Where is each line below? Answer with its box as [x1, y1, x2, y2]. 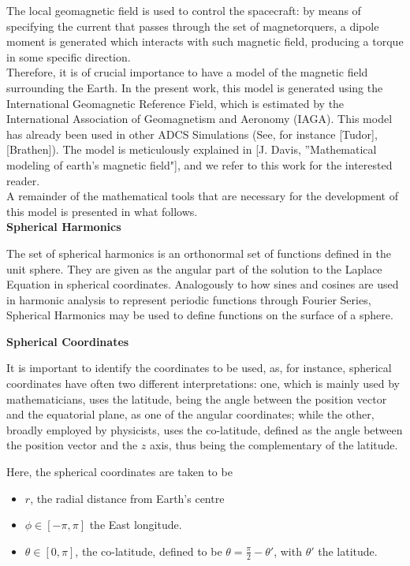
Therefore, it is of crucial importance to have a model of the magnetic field [6, 64, 368, 80]
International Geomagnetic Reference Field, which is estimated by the [6, 95, 345, 111]
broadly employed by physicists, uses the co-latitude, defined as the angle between [6, 421, 403, 438]
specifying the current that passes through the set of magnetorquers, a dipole [6, 17, 379, 34]
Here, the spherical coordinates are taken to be [6, 464, 233, 480]
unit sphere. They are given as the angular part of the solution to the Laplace [6, 260, 382, 277]
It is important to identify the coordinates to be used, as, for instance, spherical [6, 359, 392, 376]
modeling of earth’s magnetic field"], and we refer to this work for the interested [6, 156, 393, 173]
